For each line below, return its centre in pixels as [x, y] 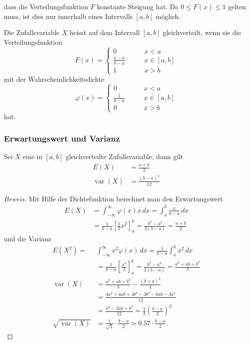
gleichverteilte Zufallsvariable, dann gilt [124, 156]
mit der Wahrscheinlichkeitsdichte [54, 79]
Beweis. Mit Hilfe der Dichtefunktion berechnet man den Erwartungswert [113, 198]
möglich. [168, 16]
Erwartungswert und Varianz [62, 138]
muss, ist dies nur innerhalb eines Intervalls [68, 16]
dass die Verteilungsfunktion [46, 6]
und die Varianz [28, 238]
